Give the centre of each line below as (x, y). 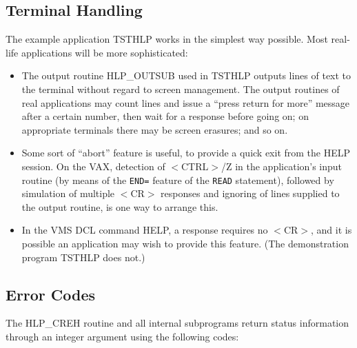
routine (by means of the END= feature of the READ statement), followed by (178, 180)
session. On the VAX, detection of (93, 166)
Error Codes (51, 294)
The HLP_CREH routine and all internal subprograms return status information (177, 323)
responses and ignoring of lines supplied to (250, 193)
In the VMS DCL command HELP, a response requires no (145, 230)
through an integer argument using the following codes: (122, 336)
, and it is (331, 230)
